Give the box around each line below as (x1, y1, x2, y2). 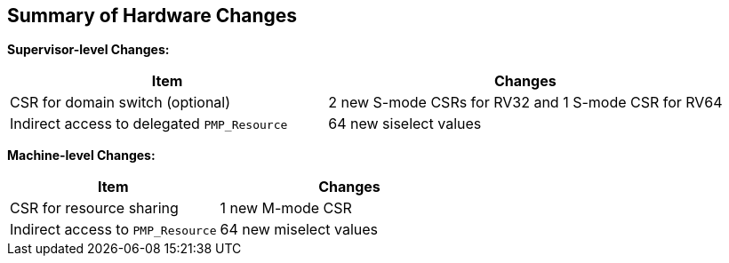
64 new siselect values (328, 115, 482, 133)
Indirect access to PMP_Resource (10, 220, 217, 239)
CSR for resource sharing (10, 199, 179, 218)
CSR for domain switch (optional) (10, 93, 231, 112)
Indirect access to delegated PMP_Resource (10, 115, 288, 133)
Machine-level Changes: (7, 147, 156, 163)
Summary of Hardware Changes (7, 4, 298, 27)
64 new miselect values (220, 220, 379, 239)
